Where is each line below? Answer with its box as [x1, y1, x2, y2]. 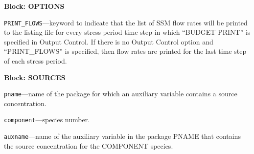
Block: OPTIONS [4, 1, 65, 11]
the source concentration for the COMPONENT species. [4, 140, 173, 151]
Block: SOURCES [4, 72, 66, 82]
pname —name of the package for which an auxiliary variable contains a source [4, 88, 237, 99]
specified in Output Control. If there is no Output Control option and [4, 36, 213, 46]
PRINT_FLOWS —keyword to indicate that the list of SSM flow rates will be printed [4, 17, 248, 27]
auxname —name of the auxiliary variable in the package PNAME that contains [4, 131, 241, 141]
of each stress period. [4, 56, 67, 66]
